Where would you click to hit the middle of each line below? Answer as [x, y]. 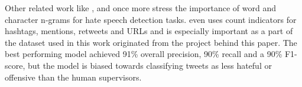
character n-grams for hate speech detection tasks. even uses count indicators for [151, 19]
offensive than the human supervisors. [73, 77]
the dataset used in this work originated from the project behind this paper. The [151, 42]
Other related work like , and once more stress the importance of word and [141, 8]
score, [15, 65]
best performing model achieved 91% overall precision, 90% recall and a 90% [144, 54]
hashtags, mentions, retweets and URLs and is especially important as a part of [149, 31]
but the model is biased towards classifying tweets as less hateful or [150, 65]
